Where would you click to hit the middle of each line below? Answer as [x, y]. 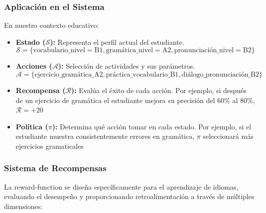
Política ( [32, 126]
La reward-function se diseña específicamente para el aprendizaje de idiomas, [121, 186]
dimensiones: [23, 206]
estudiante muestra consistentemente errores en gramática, [105, 136]
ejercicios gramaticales [50, 146]
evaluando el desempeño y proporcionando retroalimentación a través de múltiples [129, 196]
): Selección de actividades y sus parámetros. [127, 66]
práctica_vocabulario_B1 [142, 75]
